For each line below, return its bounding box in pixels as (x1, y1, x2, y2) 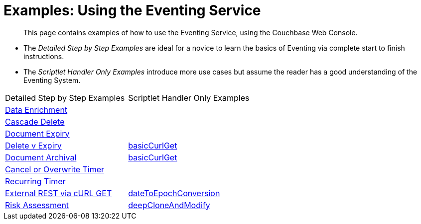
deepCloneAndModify (128, 200, 210, 210)
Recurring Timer (5, 176, 66, 186)
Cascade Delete (5, 116, 65, 127)
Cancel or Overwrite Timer (5, 164, 105, 174)
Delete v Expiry (5, 140, 62, 150)
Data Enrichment (5, 104, 68, 115)
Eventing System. (23, 75, 81, 84)
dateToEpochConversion (128, 188, 220, 198)
